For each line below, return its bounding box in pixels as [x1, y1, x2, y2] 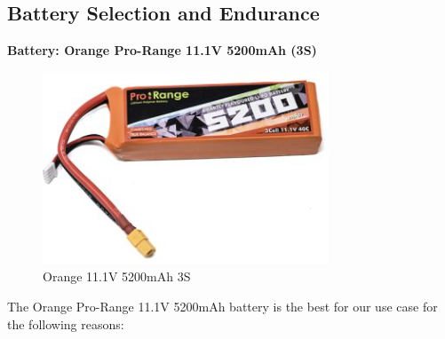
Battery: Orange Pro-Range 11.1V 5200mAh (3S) [7, 41, 317, 59]
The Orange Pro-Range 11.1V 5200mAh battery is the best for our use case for [7, 296, 438, 315]
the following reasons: [7, 314, 124, 333]
